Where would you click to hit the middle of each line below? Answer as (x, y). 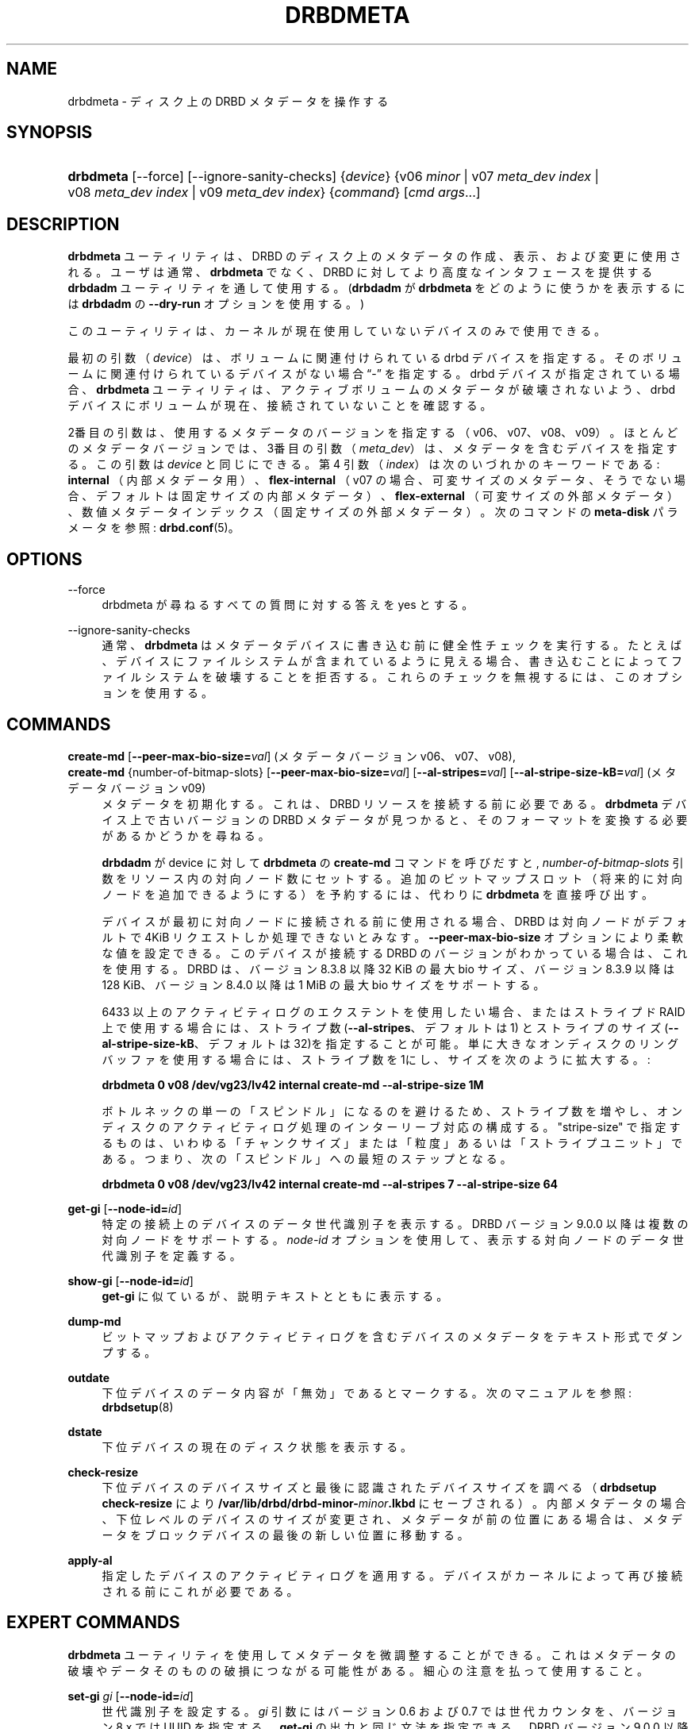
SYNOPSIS (50, 133)
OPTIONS (44, 559)
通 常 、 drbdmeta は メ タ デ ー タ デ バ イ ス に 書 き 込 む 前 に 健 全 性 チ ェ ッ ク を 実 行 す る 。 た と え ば (392, 645)
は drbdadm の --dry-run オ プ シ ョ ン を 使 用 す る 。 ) (216, 304)
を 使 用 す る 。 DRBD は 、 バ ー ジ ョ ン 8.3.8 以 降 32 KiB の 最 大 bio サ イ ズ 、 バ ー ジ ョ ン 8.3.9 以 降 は (388, 968)
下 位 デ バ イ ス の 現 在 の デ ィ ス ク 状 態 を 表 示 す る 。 (257, 1446)
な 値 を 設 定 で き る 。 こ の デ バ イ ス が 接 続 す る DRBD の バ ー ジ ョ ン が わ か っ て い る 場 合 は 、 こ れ (395, 953)
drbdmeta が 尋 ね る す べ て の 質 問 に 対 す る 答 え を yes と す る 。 (288, 605)
